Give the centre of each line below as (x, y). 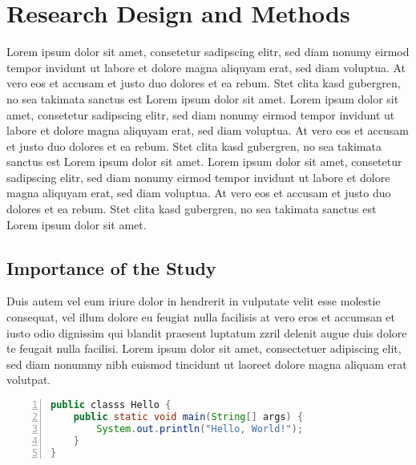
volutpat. (29, 380)
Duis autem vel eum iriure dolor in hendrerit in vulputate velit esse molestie (194, 301)
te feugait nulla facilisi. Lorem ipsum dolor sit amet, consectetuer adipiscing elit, (204, 348)
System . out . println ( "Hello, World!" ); (200, 429)
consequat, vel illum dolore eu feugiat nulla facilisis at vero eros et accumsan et (201, 317)
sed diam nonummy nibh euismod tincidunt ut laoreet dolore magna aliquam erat (207, 364)
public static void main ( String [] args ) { (188, 416)
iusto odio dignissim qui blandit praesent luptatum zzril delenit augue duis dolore (207, 332)
